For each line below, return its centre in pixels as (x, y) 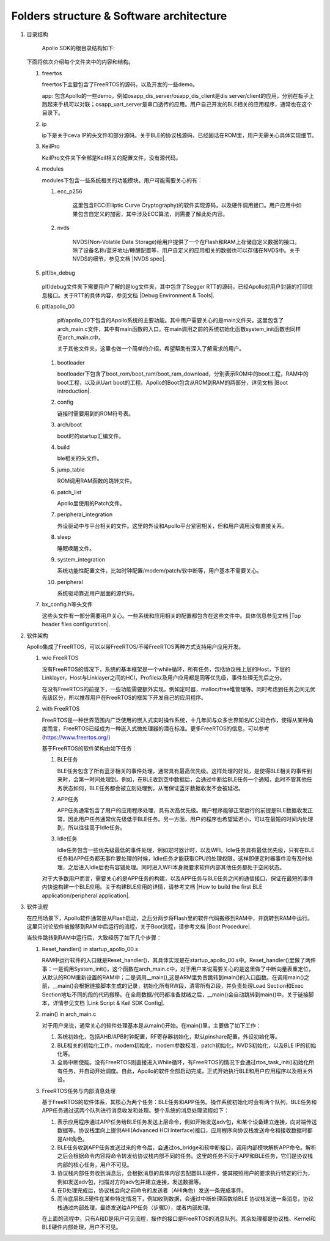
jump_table (71, 469)
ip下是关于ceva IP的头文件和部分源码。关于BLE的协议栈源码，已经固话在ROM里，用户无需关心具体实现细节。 (179, 135)
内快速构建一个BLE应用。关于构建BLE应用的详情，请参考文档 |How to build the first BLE (152, 887)
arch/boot (70, 424)
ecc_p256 (70, 191)
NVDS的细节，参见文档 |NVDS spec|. (119, 259)
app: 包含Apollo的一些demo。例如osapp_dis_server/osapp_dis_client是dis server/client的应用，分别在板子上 (178, 95)
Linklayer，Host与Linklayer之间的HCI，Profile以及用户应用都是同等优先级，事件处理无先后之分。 (163, 678)
